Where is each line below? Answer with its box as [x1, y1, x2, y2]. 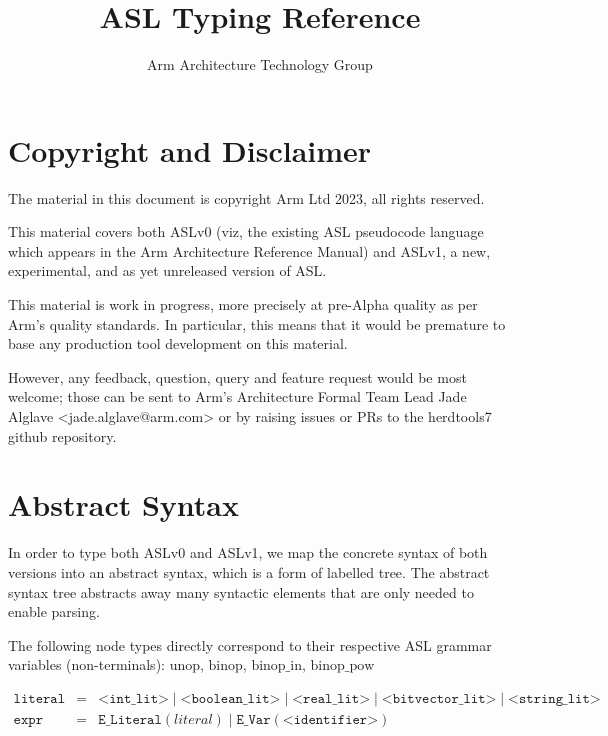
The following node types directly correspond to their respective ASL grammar [8, 634, 492, 655]
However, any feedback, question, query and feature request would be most [8, 366, 467, 387]
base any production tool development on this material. [8, 333, 348, 354]
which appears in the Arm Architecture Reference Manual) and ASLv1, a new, [8, 240, 491, 261]
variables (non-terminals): [8, 654, 165, 675]
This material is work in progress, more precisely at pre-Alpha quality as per [8, 294, 478, 315]
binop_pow [310, 659, 375, 674]
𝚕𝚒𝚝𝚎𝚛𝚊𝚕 [13, 691, 66, 706]
